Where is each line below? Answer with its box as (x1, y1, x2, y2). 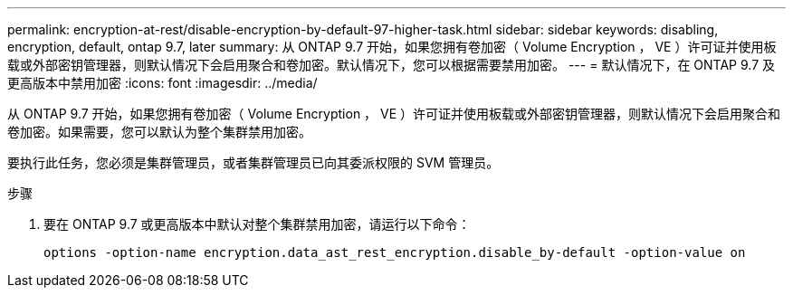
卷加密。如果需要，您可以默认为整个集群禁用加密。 (7, 124, 311, 139)
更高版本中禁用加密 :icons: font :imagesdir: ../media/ (7, 75, 318, 90)
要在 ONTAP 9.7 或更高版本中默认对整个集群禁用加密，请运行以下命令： (43, 216, 471, 232)
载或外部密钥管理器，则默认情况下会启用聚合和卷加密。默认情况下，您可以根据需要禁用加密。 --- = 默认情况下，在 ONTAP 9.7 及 (7, 57, 775, 72)
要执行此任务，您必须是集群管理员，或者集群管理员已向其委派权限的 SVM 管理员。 (7, 155, 500, 170)
